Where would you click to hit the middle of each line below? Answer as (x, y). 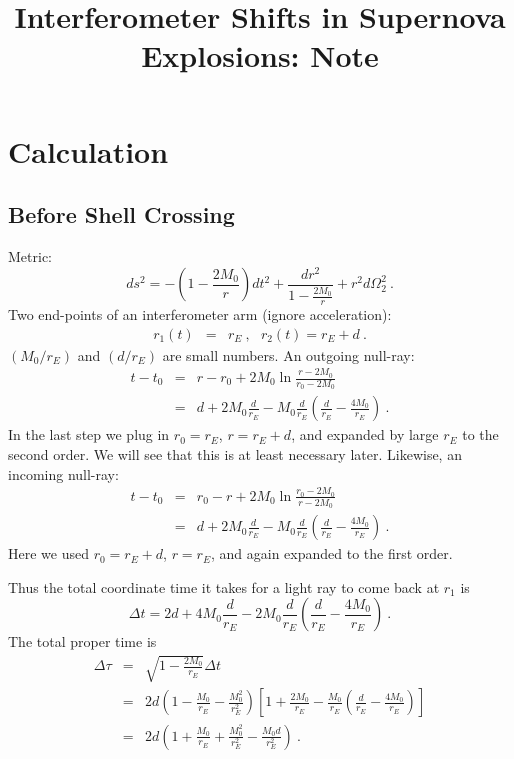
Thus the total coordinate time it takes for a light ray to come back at (224, 586)
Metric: (30, 255)
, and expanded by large (365, 434)
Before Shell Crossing (121, 214)
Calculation (88, 150)
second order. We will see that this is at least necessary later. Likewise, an (235, 453)
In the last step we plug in (89, 434)
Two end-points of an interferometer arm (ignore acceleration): (200, 314)
